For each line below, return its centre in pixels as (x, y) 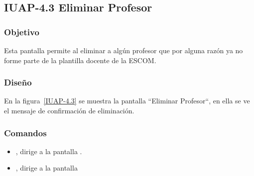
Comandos (25, 132)
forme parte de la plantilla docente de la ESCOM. (80, 60)
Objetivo (22, 32)
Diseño (18, 82)
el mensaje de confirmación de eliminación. (69, 110)
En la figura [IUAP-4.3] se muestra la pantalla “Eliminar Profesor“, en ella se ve (127, 101)
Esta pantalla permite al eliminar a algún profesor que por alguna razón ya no (124, 50)
